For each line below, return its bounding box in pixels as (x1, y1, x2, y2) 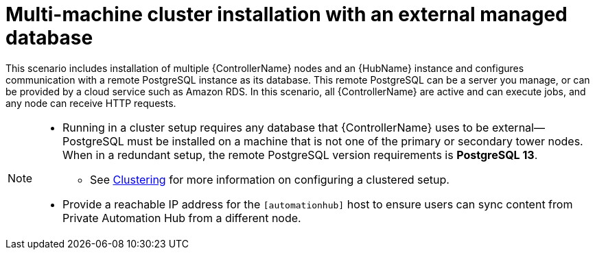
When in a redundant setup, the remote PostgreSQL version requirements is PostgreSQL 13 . (62, 147, 538, 162)
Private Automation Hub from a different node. (62, 210, 301, 225)
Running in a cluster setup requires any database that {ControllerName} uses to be (62, 120, 489, 134)
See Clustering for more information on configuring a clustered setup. (90, 172, 450, 186)
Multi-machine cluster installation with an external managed (5, 3, 568, 26)
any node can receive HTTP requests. (5, 97, 176, 109)
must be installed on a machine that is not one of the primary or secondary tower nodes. (127, 134, 583, 148)
